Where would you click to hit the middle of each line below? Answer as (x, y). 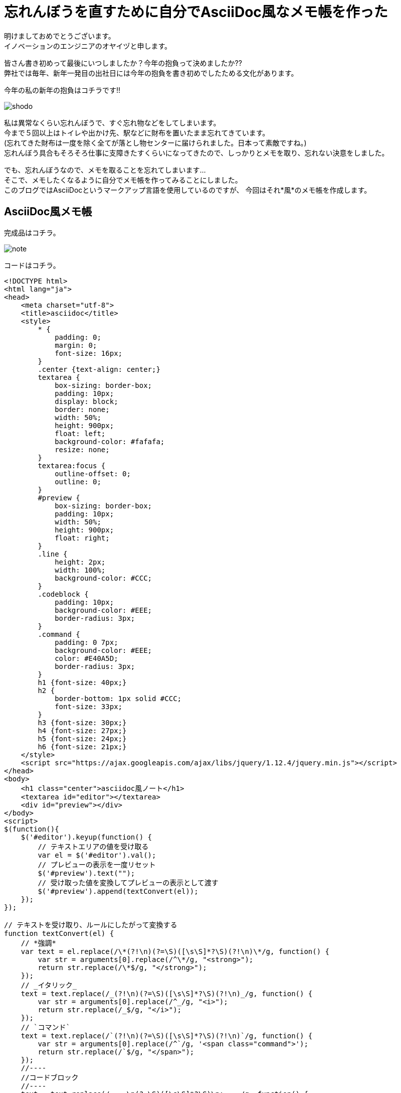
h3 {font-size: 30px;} (82, 722)
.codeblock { (63, 594)
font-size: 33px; (89, 706)
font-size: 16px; (89, 353)
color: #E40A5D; (86, 658)
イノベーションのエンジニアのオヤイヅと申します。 (88, 46)
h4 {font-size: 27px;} (82, 730)
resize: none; (82, 449)
